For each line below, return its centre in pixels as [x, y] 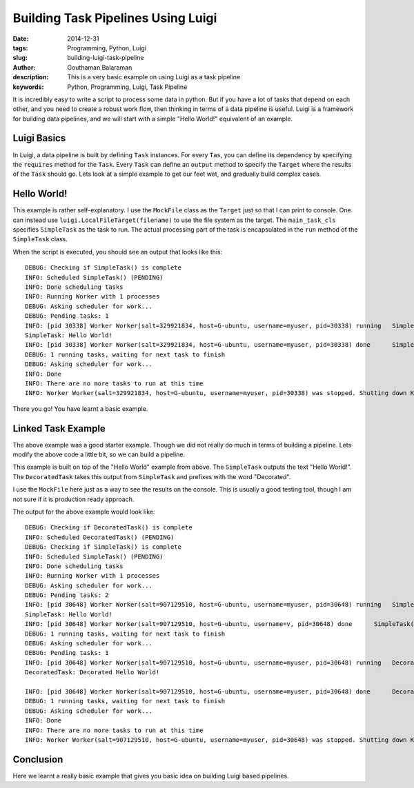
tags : [20, 48]
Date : [21, 39]
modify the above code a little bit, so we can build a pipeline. [99, 454]
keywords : [28, 87]
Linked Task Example [59, 428]
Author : [24, 67]
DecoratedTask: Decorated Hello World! [92, 673]
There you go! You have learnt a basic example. [80, 408]
